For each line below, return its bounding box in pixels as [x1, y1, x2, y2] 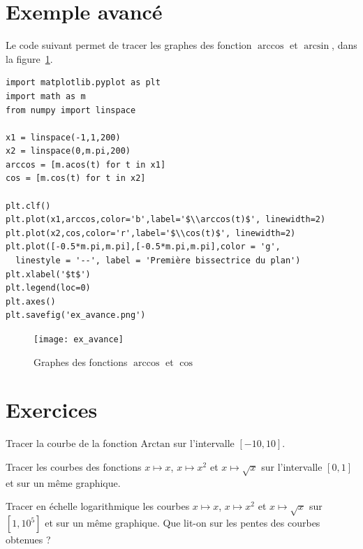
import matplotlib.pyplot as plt [6, 78, 161, 88]
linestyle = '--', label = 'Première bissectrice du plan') [15, 256, 301, 266]
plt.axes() [6, 296, 56, 307]
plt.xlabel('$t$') [6, 269, 91, 279]
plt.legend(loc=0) [6, 283, 91, 293]
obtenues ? [6, 532, 51, 547]
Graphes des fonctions [34, 354, 128, 369]
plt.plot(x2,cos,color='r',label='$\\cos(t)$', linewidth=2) [6, 228, 296, 238]
